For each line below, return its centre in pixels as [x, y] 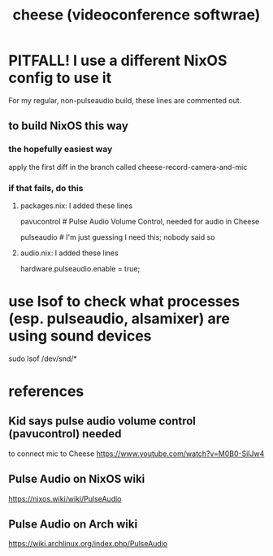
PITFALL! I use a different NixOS [118, 61]
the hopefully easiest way [61, 150]
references [46, 391]
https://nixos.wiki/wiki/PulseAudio [65, 498]
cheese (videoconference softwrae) [136, 15]
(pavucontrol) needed [65, 434]
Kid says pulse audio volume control [102, 421]
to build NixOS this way [68, 126]
